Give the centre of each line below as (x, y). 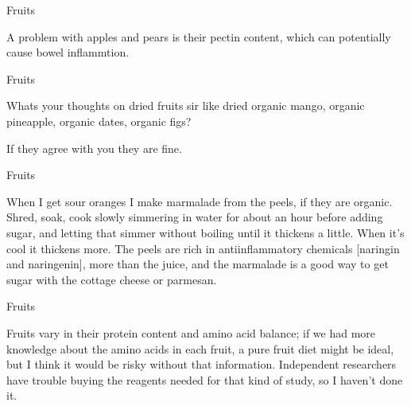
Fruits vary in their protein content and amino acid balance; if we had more (191, 332)
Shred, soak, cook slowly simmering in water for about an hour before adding (195, 217)
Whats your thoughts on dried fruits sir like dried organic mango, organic (186, 105)
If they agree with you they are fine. (94, 148)
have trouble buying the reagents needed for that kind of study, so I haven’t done (205, 379)
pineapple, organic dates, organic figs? (99, 121)
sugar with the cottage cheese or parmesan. (112, 279)
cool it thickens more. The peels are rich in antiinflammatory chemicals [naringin (203, 248)
